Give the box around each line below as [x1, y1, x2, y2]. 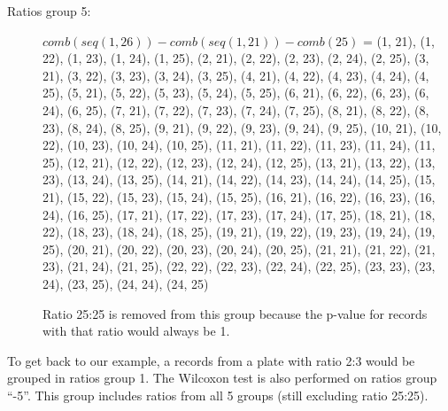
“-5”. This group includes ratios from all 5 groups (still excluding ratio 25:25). [7, 385, 429, 404]
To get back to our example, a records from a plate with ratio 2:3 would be [7, 351, 415, 369]
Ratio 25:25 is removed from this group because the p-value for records [42, 304, 428, 322]
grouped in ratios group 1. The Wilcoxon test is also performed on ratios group [7, 368, 437, 387]
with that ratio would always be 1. [42, 322, 230, 340]
